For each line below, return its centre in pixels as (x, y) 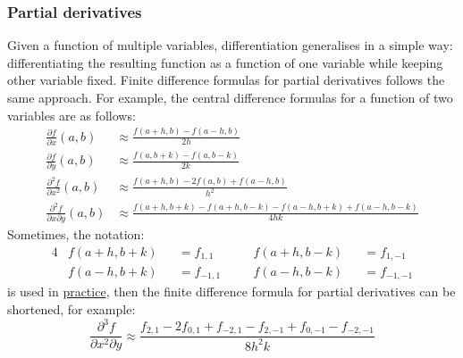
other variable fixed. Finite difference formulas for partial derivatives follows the (226, 80)
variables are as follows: (72, 115)
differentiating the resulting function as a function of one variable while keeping (225, 62)
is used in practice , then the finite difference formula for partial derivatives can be (231, 291)
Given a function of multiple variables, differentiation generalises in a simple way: (230, 45)
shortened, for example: (72, 309)
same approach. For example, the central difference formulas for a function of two (230, 97)
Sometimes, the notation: (76, 233)
